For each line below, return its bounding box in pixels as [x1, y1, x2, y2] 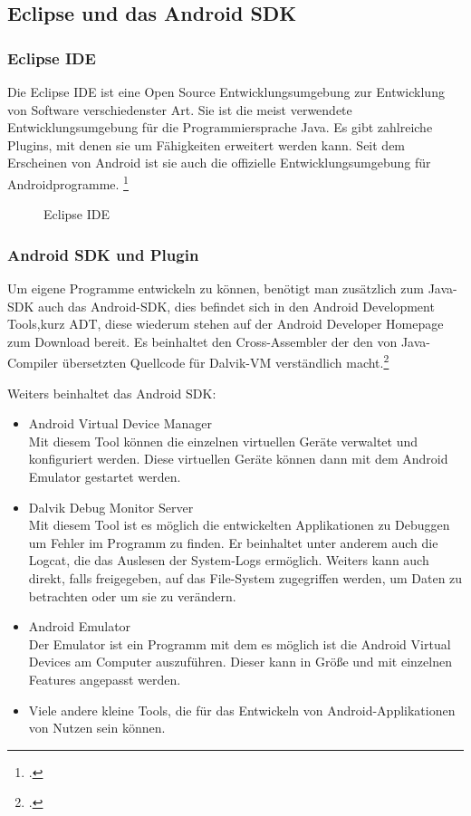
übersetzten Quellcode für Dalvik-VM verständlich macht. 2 [62, 350, 389, 372]
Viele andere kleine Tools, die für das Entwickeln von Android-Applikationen [28, 700, 456, 719]
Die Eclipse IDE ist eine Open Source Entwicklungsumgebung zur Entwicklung [7, 82, 445, 101]
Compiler [7, 353, 59, 372]
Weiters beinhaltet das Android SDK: [7, 383, 216, 402]
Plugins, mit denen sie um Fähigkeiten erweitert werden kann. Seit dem [7, 135, 406, 154]
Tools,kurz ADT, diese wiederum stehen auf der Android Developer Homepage [7, 314, 444, 333]
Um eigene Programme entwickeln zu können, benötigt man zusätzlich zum [7, 279, 424, 298]
